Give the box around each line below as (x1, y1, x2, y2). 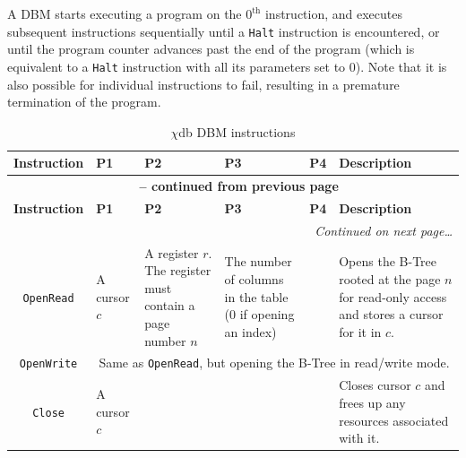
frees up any (339, 393, 406, 411)
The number (224, 252, 292, 271)
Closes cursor (339, 376, 411, 394)
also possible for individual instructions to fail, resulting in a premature (7, 74, 400, 93)
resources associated (339, 410, 449, 429)
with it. (339, 428, 380, 447)
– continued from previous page (139, 177, 339, 195)
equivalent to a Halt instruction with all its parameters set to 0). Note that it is (7, 56, 447, 75)
